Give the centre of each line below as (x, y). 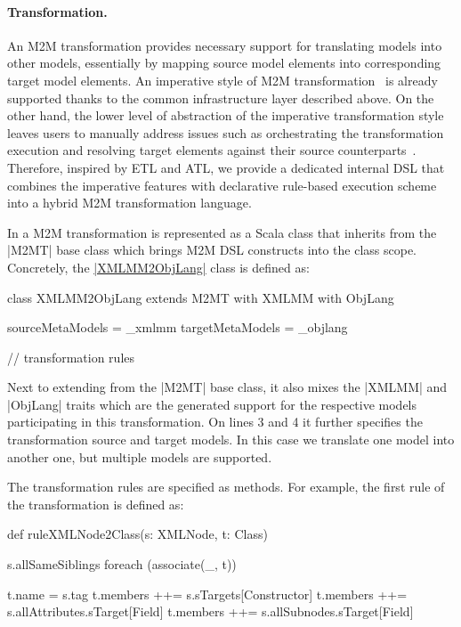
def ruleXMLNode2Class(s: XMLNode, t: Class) (137, 534)
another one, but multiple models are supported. (140, 456)
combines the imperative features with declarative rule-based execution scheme (222, 185)
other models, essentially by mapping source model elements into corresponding (224, 63)
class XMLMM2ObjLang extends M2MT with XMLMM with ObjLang (201, 297)
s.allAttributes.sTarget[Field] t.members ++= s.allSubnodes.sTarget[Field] (210, 611)
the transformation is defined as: (96, 504)
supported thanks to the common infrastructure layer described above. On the (221, 98)
